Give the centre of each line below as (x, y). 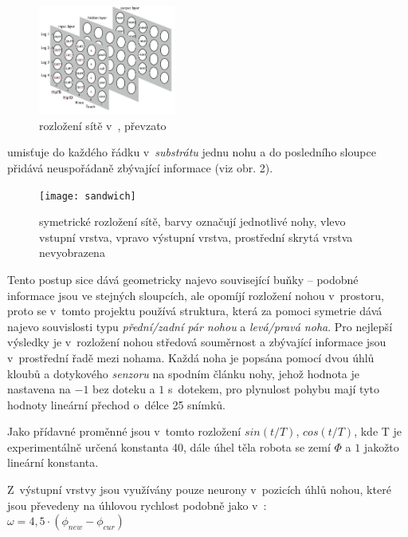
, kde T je (378, 431)
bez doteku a (124, 389)
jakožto (381, 446)
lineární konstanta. (53, 462)
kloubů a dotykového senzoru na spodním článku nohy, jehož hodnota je (183, 373)
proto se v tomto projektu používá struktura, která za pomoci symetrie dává (195, 311)
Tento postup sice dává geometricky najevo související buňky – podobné (183, 279)
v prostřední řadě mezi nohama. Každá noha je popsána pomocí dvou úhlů (191, 357)
